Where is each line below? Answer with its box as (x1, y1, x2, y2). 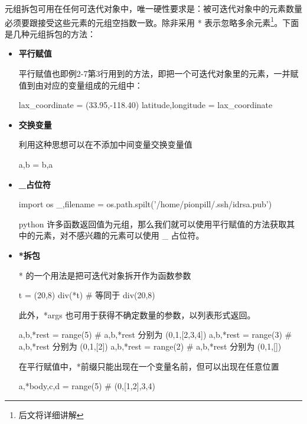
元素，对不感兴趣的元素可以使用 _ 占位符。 (35, 229, 204, 242)
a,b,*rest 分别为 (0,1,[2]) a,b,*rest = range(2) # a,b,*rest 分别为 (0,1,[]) (18, 340, 282, 352)
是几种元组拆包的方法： (5, 27, 96, 40)
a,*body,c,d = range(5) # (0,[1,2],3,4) (18, 380, 155, 392)
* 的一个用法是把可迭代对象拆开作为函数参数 (18, 269, 191, 281)
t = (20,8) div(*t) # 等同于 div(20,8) (18, 289, 155, 301)
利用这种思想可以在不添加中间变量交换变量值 (18, 138, 192, 151)
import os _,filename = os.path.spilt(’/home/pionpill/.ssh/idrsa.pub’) (18, 198, 272, 210)
